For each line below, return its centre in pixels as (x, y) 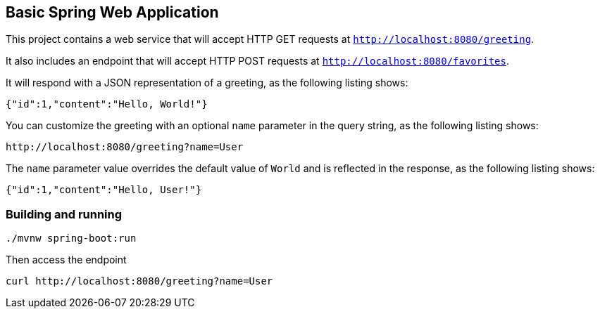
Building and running (64, 214)
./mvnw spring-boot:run (71, 238)
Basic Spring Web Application (112, 12)
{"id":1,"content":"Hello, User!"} (104, 190)
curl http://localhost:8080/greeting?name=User (139, 281)
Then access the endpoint (66, 260)
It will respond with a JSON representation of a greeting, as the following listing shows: (207, 83)
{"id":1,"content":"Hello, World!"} (107, 104)
